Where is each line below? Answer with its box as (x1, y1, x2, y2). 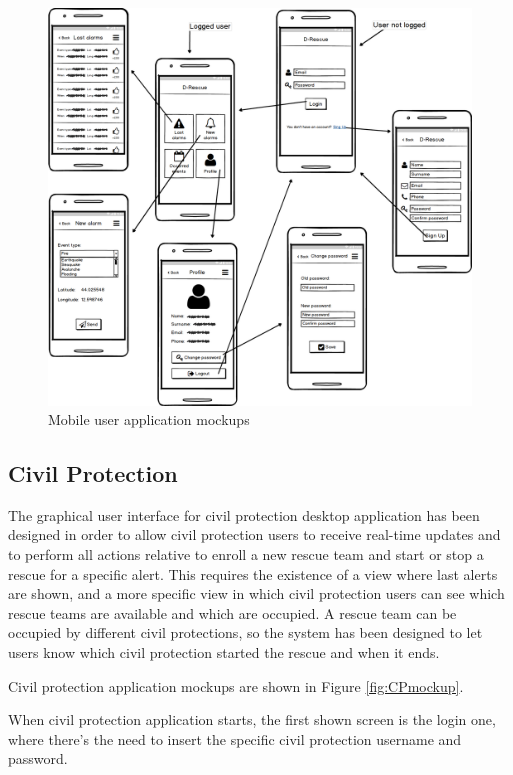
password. (8, 748, 68, 769)
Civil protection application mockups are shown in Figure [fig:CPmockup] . (8, 675, 464, 696)
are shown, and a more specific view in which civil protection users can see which (8, 583, 505, 604)
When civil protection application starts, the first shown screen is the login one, (8, 709, 496, 730)
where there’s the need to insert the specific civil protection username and (8, 728, 462, 749)
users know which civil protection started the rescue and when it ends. (8, 642, 440, 663)
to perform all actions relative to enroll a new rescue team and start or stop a (8, 544, 484, 565)
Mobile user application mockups (48, 409, 250, 430)
